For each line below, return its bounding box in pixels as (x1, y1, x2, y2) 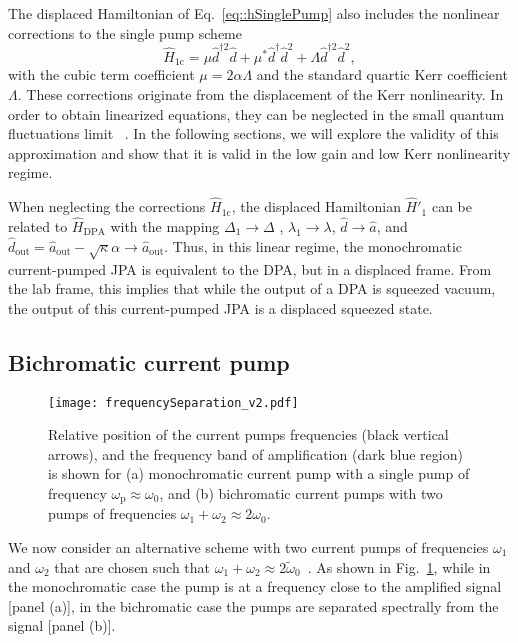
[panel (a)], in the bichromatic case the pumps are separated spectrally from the (8, 595, 499, 616)
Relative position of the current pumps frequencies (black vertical (48, 424, 449, 445)
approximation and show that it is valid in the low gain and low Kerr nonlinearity (8, 142, 511, 163)
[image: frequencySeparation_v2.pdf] (48, 395, 299, 410)
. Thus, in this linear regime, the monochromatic (164, 235, 463, 256)
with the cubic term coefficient (8, 64, 195, 85)
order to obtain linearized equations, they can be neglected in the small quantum (8, 103, 505, 124)
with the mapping (110, 215, 220, 236)
